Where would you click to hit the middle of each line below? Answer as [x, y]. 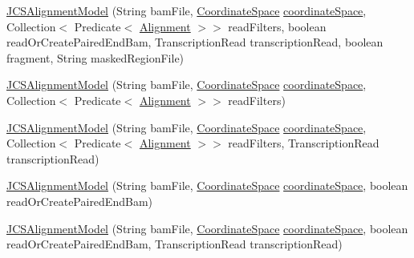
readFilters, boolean [277, 26]
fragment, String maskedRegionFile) [95, 57]
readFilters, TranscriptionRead [304, 143]
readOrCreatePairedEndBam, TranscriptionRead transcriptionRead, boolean [195, 42]
